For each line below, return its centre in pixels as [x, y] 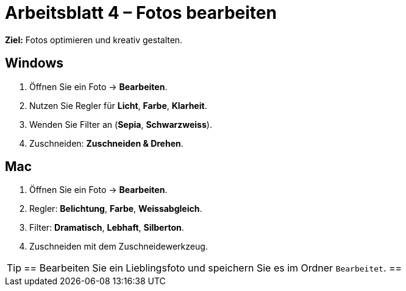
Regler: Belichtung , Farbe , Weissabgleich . [116, 209]
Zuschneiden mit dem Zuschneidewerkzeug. [119, 247]
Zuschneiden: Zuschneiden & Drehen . [106, 143]
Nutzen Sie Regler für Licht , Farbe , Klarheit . [118, 105]
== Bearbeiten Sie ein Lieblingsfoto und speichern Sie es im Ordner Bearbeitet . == [213, 268]
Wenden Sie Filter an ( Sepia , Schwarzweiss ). [121, 124]
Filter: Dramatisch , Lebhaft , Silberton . [107, 228]
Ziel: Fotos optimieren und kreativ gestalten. [94, 40]
